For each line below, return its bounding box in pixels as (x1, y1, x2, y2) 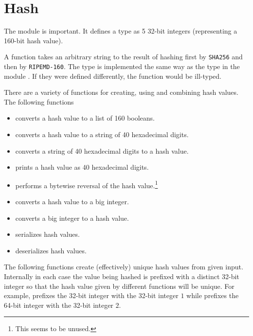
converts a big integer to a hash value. (15, 212, 129, 223)
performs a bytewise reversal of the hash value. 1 (15, 178, 158, 190)
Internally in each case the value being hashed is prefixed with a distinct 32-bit (4, 271, 239, 281)
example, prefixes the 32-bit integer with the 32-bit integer (4, 290, 179, 301)
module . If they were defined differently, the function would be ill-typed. (4, 71, 221, 81)
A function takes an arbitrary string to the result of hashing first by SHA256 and (4, 52, 243, 62)
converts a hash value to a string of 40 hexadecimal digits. (15, 129, 189, 139)
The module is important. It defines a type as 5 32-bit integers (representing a (4, 26, 237, 36)
